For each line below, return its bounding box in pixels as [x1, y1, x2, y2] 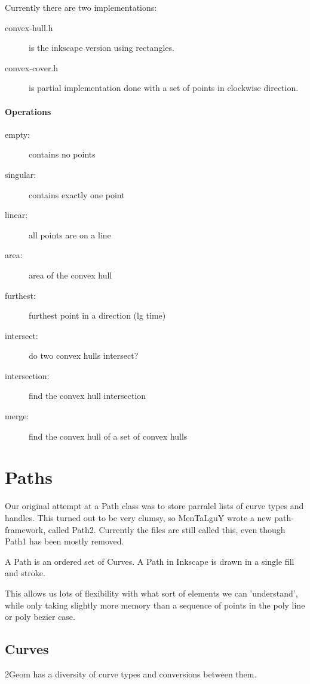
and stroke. [5, 567, 45, 579]
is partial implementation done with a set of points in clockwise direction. [29, 81, 299, 94]
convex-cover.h [5, 61, 59, 74]
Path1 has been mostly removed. [5, 535, 124, 547]
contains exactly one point [29, 188, 125, 201]
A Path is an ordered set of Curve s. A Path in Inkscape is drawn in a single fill [5, 555, 294, 567]
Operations [5, 105, 51, 117]
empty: [5, 128, 30, 140]
